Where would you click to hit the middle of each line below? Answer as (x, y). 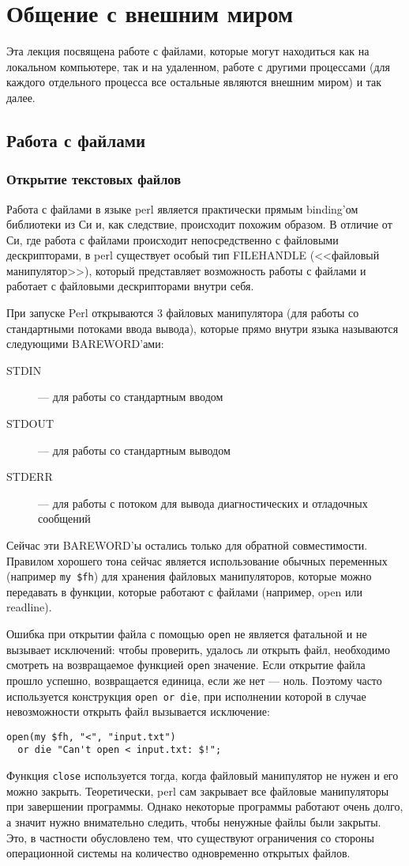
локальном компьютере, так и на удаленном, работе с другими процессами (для (198, 66)
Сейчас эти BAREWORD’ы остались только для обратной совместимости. (187, 545)
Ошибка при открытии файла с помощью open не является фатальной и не (187, 634)
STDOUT (30, 424)
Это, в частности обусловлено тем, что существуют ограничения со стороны (190, 837)
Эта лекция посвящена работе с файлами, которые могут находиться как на (188, 51)
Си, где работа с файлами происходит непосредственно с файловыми (173, 239)
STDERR (30, 476)
